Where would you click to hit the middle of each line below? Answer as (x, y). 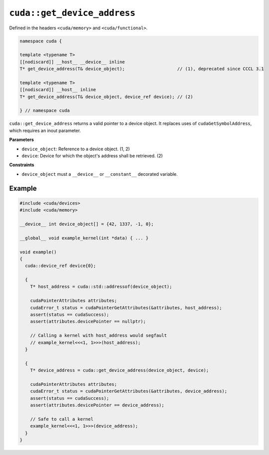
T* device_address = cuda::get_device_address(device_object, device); (120, 370)
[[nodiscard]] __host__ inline (58, 90)
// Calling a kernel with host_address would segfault (98, 336)
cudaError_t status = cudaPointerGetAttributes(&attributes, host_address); (126, 308)
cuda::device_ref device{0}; (61, 266)
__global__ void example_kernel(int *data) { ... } (84, 238)
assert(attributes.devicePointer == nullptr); (88, 322)
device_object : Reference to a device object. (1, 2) (76, 149)
